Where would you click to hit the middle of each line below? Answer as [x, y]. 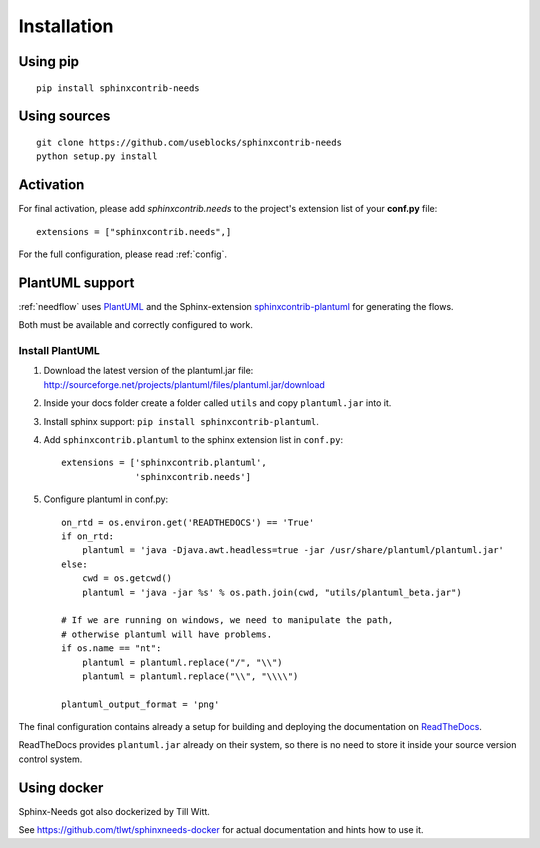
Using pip [49, 61]
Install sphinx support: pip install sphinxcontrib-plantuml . [181, 421]
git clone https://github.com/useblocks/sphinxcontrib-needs [189, 142]
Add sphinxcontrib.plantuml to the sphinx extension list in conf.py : [193, 440]
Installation [66, 26]
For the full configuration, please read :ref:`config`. [122, 254]
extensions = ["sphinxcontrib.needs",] [134, 231]
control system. [50, 759]
